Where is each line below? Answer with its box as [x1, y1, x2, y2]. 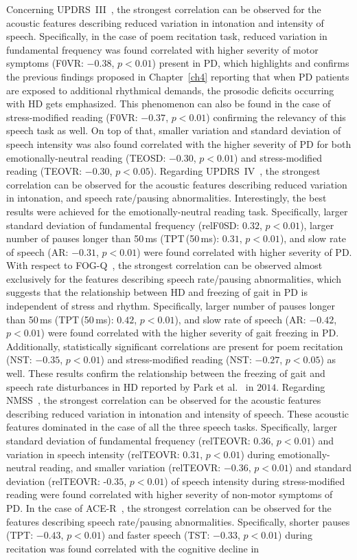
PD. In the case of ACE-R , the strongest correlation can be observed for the [6, 500, 332, 515]
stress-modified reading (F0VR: [6, 109, 138, 124]
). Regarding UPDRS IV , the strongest [150, 164, 321, 178]
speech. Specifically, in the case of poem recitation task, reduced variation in [6, 29, 327, 43]
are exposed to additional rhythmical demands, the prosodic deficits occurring [6, 83, 334, 97]
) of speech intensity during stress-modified [164, 473, 345, 488]
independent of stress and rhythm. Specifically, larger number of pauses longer [6, 299, 335, 313]
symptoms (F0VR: [6, 56, 84, 70]
